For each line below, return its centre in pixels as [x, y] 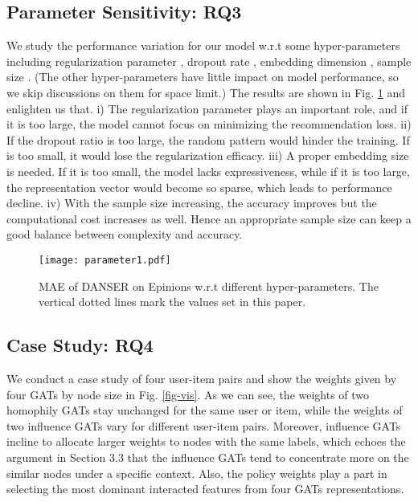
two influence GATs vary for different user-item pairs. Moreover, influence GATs [204, 425]
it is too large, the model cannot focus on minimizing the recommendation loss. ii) [209, 124]
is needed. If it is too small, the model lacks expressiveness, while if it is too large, [208, 171]
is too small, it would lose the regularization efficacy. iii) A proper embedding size [208, 155]
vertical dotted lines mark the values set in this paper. [172, 302]
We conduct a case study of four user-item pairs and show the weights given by [202, 378]
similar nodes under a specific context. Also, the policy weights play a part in [197, 473]
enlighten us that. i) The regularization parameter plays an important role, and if [207, 108]
